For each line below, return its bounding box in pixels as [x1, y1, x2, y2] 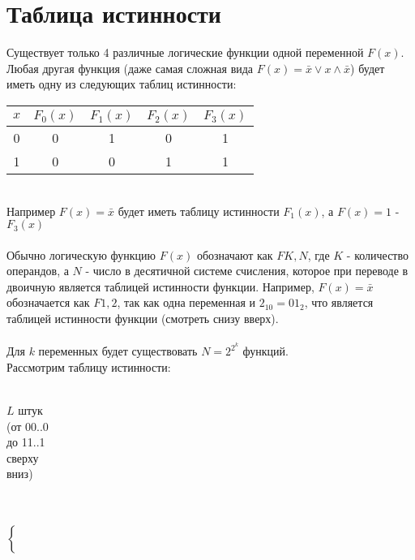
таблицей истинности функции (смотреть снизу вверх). [6, 310, 279, 327]
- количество [346, 246, 409, 263]
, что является [304, 294, 374, 311]
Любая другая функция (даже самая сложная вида [6, 59, 254, 76]
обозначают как [196, 246, 273, 263]
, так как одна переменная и [117, 294, 256, 311]
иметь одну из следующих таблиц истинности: [6, 75, 237, 93]
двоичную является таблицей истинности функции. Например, [6, 278, 314, 295]
